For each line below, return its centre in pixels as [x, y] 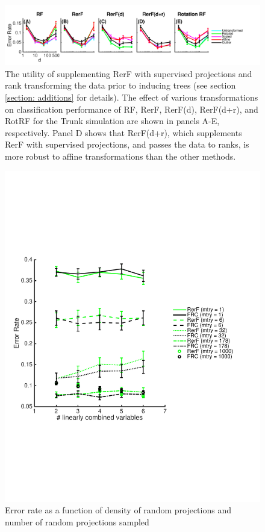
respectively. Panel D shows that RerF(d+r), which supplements [123, 132]
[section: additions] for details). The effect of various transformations [132, 97]
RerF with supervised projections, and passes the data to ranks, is [127, 144]
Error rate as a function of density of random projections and [118, 510]
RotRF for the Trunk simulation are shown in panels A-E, [112, 121]
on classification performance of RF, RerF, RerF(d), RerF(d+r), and [132, 109]
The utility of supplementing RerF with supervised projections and [129, 73]
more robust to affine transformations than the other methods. [120, 156]
